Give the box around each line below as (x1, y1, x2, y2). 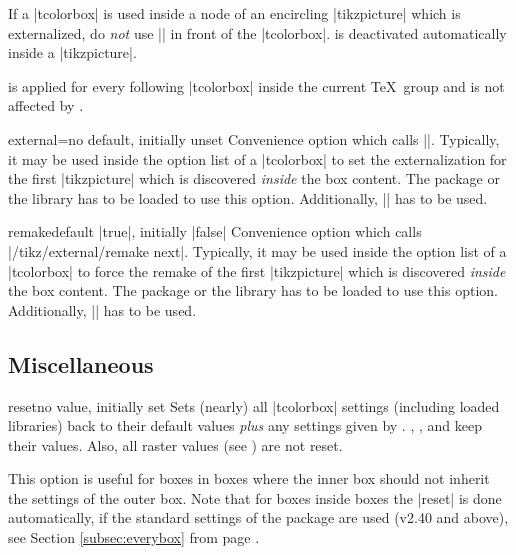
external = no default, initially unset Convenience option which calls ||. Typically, (8, 128, 500, 149)
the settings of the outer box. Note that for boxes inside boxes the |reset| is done (8, 487, 502, 508)
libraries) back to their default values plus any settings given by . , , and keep (8, 415, 482, 436)
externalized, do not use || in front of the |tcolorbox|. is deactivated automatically (8, 22, 507, 43)
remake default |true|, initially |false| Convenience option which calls (8, 221, 422, 242)
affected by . (8, 95, 84, 116)
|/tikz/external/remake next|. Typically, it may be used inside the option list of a (8, 240, 507, 261)
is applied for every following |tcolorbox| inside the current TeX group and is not (8, 75, 505, 96)
